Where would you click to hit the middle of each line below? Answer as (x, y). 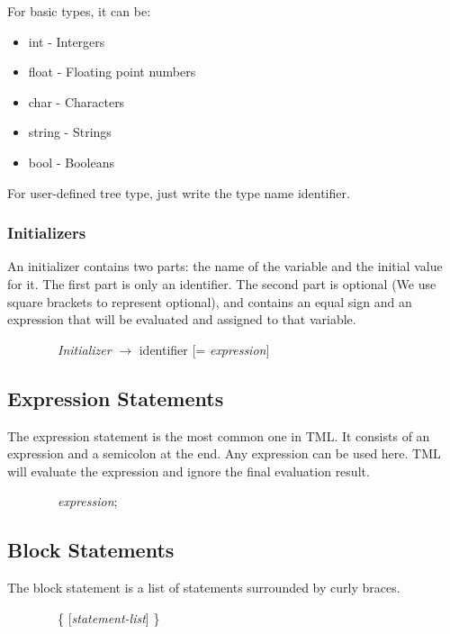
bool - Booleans (71, 162)
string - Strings (70, 132)
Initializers (47, 233)
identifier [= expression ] (204, 349)
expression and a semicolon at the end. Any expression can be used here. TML (224, 453)
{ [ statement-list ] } (108, 617)
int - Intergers (67, 41)
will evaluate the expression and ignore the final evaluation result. (189, 471)
